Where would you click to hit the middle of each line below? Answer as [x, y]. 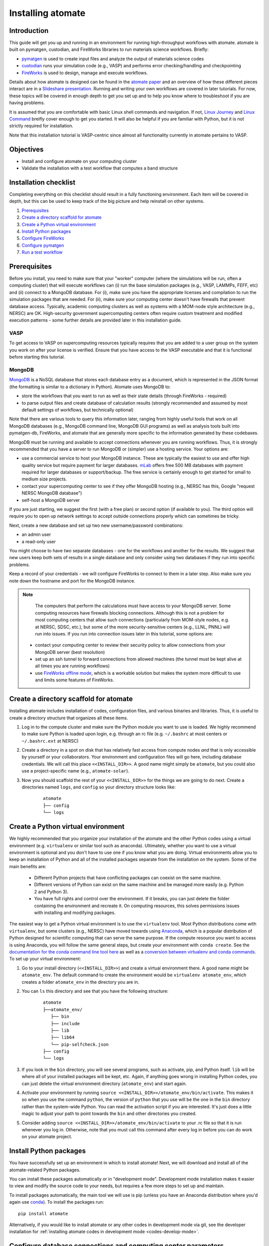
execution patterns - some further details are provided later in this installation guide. [95, 320]
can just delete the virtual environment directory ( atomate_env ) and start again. [104, 1084]
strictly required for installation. [41, 126]
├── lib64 [63, 1037]
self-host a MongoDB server [51, 500]
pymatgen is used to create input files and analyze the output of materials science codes [113, 59]
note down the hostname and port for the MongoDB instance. [72, 581]
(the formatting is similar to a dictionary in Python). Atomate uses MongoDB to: [90, 387]
